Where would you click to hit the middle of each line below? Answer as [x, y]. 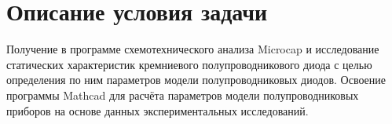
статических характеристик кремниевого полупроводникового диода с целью [189, 64]
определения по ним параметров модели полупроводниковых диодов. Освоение [196, 80]
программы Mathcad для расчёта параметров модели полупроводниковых [183, 95]
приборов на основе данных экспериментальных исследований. [158, 110]
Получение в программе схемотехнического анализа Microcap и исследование [193, 49]
